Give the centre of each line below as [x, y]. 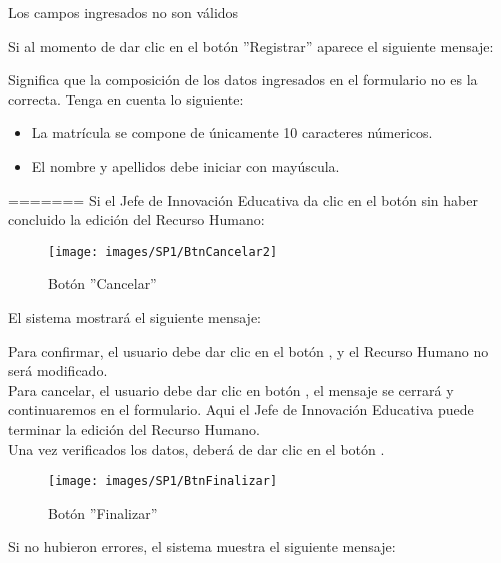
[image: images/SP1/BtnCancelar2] [163, 251]
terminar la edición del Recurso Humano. [134, 428]
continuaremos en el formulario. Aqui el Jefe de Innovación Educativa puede [241, 409]
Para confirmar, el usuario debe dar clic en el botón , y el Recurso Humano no [248, 350]
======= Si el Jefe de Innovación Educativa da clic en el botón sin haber [243, 199]
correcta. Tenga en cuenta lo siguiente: [126, 98]
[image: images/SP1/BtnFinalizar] [163, 481]
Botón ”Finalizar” [103, 512]
